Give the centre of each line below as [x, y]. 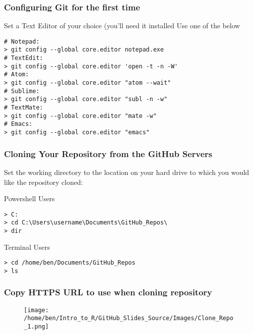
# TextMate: [24, 108]
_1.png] [36, 327]
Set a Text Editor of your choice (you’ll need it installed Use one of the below [122, 26]
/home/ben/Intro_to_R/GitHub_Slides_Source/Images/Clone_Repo [129, 318]
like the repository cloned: [43, 182]
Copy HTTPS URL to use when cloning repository [108, 292]
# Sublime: [22, 91]
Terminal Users [27, 247]
